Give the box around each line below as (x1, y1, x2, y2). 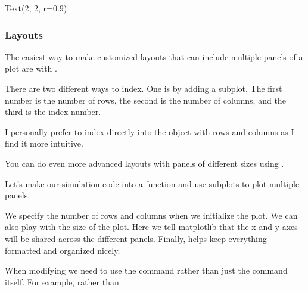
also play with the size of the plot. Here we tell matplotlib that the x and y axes (5, 220, 298, 233)
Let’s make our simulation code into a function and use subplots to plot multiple (5, 177, 300, 190)
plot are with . (5, 62, 57, 74)
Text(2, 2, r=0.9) (5, 2, 67, 14)
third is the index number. (5, 105, 101, 118)
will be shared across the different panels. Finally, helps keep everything (5, 232, 267, 244)
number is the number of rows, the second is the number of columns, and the (5, 94, 286, 106)
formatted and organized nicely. (5, 244, 120, 256)
